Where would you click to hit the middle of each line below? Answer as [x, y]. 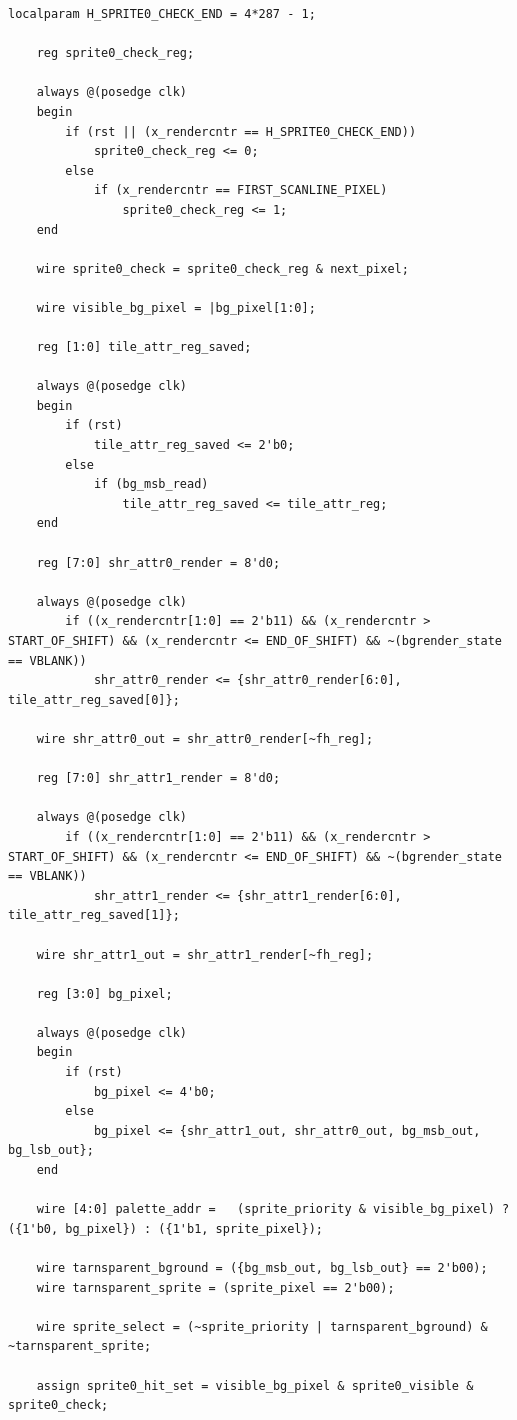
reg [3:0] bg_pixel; [104, 993]
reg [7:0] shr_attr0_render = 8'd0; [158, 562]
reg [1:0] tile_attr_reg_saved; [144, 347]
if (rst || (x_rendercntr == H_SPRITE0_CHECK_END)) [241, 131]
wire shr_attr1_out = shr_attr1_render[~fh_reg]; [205, 954]
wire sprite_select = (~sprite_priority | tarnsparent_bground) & [262, 1326]
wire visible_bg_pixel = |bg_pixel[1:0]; [176, 307]
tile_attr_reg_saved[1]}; [94, 915]
